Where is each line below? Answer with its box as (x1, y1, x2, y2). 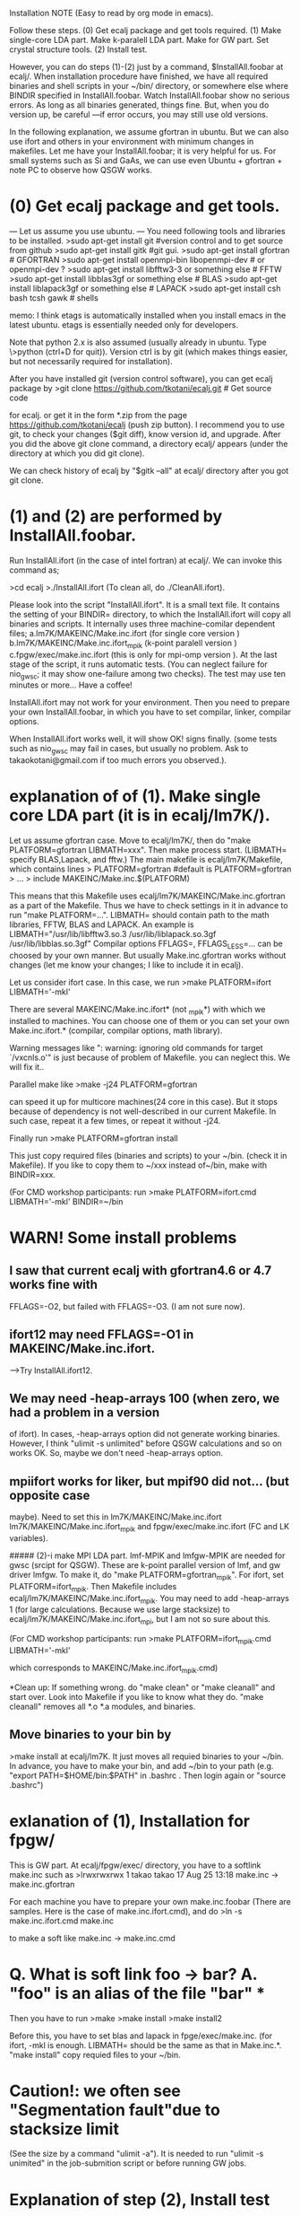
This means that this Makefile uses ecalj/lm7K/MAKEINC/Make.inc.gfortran (9, 890, 286, 901)
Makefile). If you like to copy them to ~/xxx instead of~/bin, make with (9, 1160, 268, 1170)
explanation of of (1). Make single (9, 786, 261, 807)
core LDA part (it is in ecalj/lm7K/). (9, 805, 270, 826)
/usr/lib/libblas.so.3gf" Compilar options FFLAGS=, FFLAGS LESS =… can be (9, 938, 284, 950)
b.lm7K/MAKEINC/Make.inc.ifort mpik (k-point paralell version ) (9, 637, 237, 650)
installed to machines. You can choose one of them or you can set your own (9, 1015, 290, 1026)
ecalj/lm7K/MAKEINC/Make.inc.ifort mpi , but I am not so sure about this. (9, 1614, 271, 1627)
